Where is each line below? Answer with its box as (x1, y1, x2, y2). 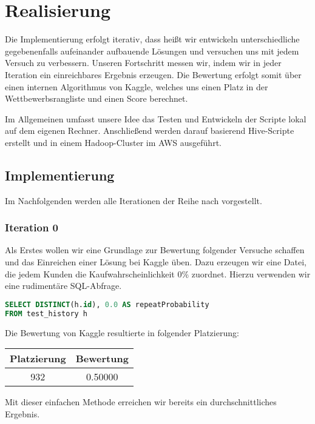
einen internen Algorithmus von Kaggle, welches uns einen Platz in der (5, 80, 268, 93)
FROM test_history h (5, 309, 88, 318)
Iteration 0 (5, 220, 59, 235)
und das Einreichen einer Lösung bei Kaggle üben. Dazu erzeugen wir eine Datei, (5, 256, 307, 268)
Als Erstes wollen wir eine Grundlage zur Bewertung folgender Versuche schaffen (5, 243, 305, 256)
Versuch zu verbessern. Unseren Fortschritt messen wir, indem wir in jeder (5, 56, 282, 69)
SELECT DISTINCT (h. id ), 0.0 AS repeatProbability (5, 300, 209, 309)
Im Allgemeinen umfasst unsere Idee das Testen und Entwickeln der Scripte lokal (5, 112, 307, 125)
